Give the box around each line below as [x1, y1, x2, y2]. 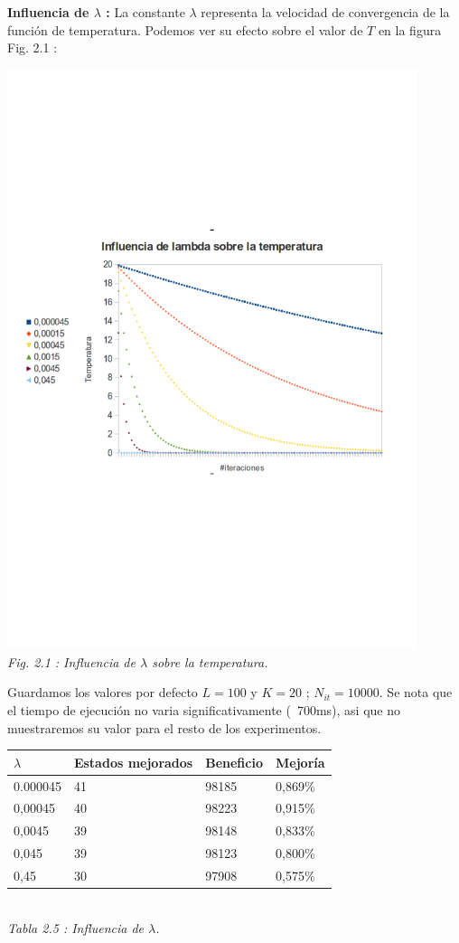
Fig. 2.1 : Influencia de [7, 652, 136, 671]
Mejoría [276, 752, 325, 771]
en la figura [378, 20, 442, 39]
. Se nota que [379, 683, 453, 702]
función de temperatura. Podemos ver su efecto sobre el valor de [7, 20, 363, 39]
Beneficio [205, 752, 263, 771]
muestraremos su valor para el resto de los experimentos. [7, 718, 322, 737]
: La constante [106, 3, 185, 21]
